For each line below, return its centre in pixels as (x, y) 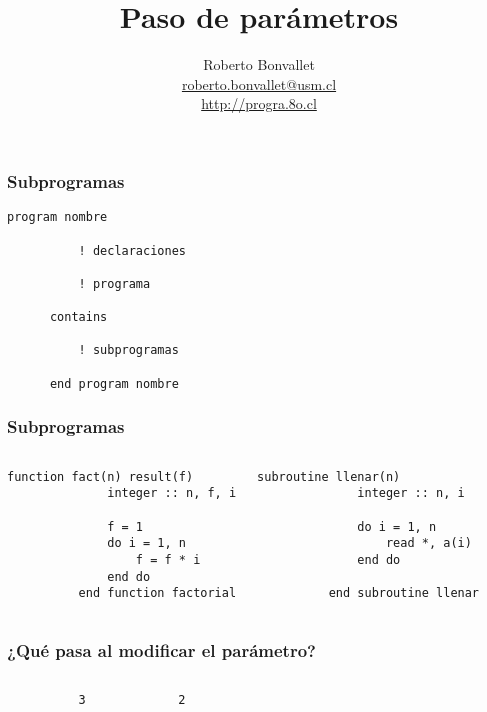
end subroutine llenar (404, 593)
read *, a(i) (428, 543)
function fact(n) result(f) (100, 476)
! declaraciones (132, 250)
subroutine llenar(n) (329, 476)
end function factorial (157, 593)
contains (78, 317)
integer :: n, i (411, 493)
